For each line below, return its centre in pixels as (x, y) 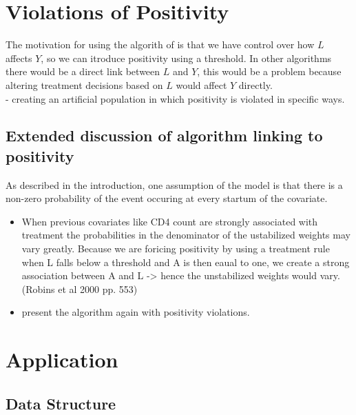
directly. (255, 84)
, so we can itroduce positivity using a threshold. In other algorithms (186, 58)
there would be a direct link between (83, 71)
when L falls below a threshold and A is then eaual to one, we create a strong (186, 262)
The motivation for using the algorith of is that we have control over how (160, 44)
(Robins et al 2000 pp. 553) (80, 289)
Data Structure (61, 403)
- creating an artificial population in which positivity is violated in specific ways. (175, 98)
